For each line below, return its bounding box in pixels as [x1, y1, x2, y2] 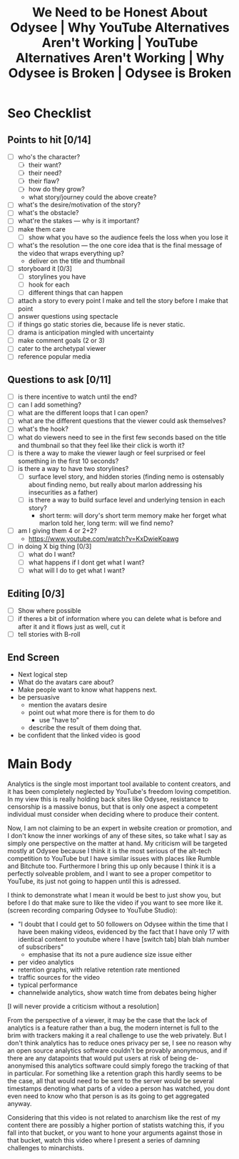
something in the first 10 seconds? [17, 457, 119, 465]
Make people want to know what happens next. [17, 685, 158, 694]
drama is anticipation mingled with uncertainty [17, 328, 155, 337]
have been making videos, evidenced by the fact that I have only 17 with [17, 927, 230, 936]
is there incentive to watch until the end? [17, 392, 138, 401]
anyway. [7, 1099, 32, 1108]
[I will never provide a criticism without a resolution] [7, 1002, 159, 1010]
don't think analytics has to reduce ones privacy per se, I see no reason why [7, 1038, 232, 1047]
